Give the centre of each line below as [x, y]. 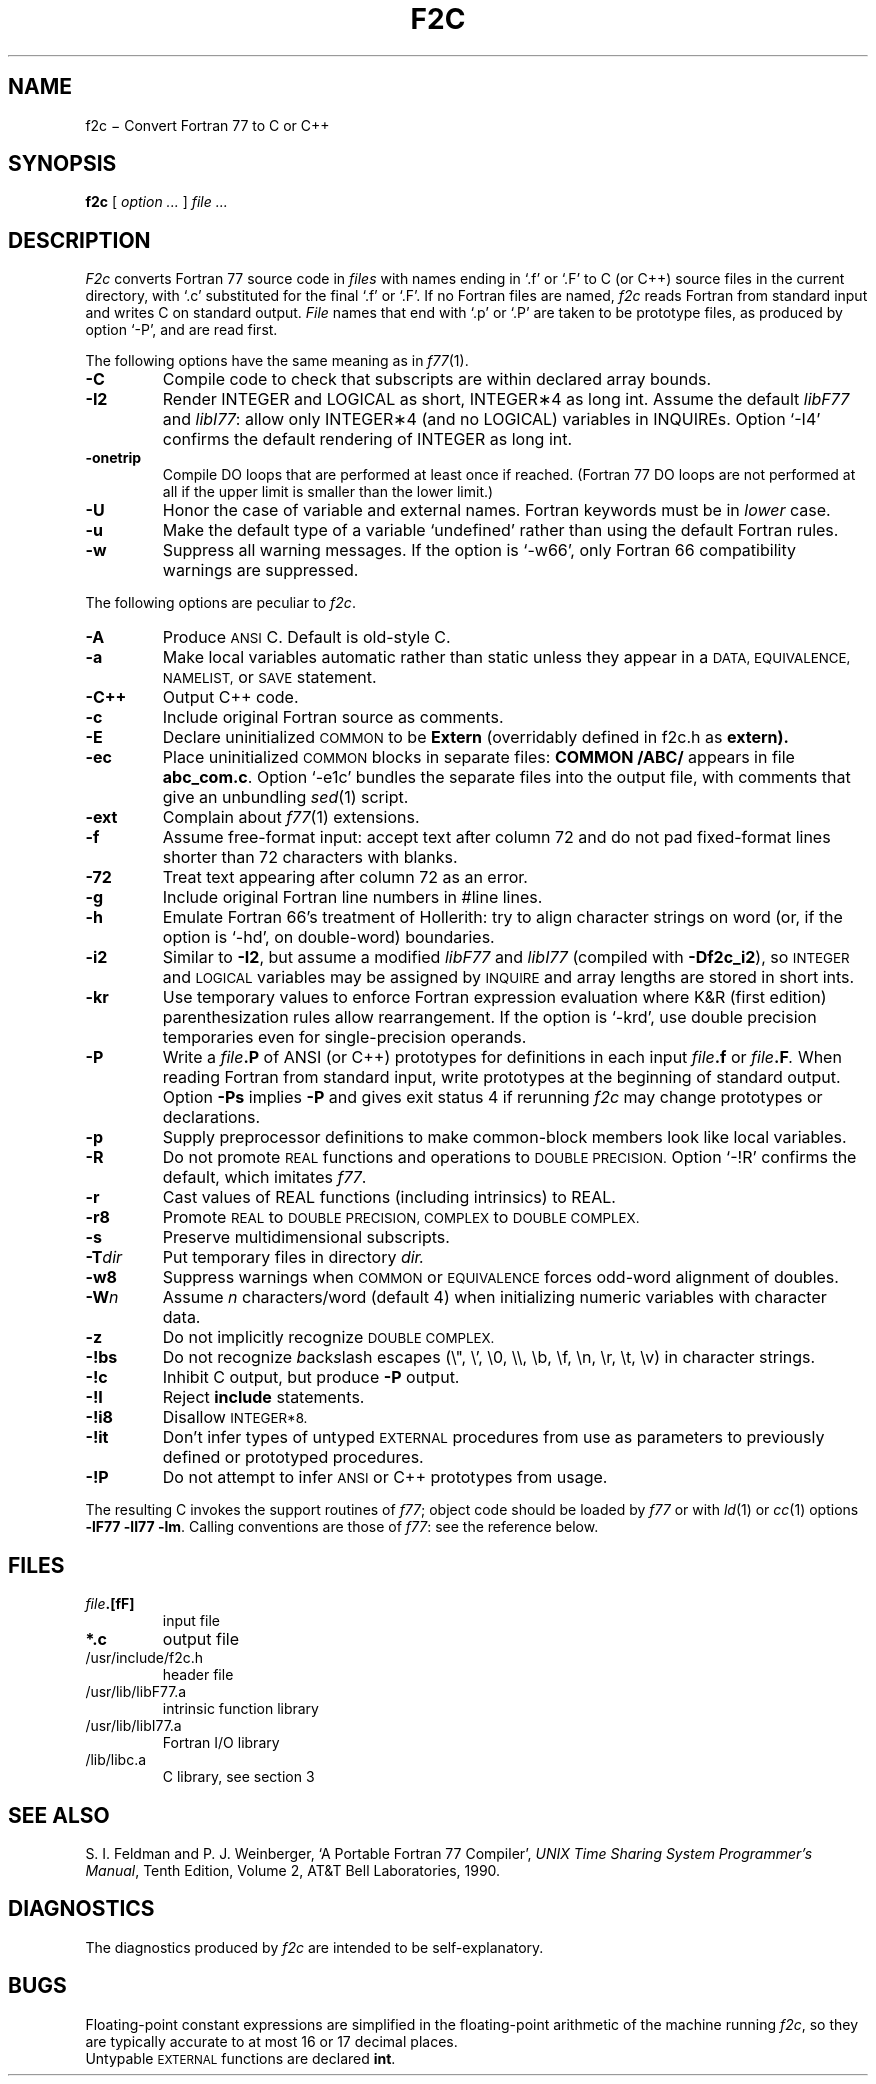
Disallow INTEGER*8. [235, 1417]
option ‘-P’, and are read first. [181, 330]
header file [198, 1675]
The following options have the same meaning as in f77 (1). [277, 361]
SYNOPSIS [62, 164]
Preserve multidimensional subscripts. [306, 1237]
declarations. [211, 1117]
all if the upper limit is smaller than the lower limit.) [328, 492]
